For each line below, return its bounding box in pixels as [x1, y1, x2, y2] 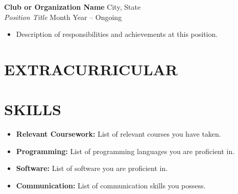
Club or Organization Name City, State [4, 2, 141, 12]
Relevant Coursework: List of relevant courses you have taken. [16, 128, 221, 139]
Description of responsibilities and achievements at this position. [16, 29, 218, 39]
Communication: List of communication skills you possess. [16, 180, 206, 191]
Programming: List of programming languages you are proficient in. [16, 145, 235, 156]
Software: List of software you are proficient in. [16, 163, 168, 174]
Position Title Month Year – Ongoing [4, 11, 122, 22]
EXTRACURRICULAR [4, 58, 178, 79]
